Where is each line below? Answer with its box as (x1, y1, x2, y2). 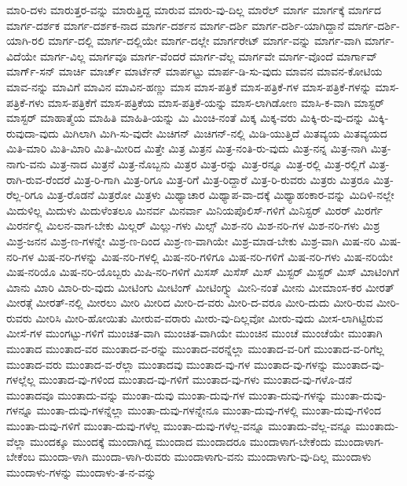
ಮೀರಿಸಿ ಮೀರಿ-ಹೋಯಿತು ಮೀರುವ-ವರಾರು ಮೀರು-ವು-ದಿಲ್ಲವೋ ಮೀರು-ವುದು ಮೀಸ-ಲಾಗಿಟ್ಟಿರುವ (35, 309, 383, 326)
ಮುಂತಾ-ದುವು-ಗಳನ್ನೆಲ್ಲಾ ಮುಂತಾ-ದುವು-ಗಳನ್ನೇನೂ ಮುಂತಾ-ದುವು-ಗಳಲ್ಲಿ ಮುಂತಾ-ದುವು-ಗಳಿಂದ (36, 402, 382, 418)
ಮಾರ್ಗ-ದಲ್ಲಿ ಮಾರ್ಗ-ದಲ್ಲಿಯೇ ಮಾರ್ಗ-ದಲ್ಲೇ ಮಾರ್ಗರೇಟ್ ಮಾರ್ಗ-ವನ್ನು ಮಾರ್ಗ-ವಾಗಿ (48, 32, 361, 49)
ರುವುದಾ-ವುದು (6, 124, 59, 141)
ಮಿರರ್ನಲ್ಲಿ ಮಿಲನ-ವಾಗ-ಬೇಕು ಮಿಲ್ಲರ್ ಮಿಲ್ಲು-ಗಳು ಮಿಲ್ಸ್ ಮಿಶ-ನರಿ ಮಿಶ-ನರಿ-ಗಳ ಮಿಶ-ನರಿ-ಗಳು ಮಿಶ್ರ (6, 217, 380, 234)
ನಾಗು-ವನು (6, 155, 46, 171)
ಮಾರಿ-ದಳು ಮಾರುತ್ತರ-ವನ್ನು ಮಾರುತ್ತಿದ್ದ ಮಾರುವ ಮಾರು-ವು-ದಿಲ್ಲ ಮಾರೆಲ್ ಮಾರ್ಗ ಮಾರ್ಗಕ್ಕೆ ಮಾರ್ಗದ (6, 2, 382, 17)
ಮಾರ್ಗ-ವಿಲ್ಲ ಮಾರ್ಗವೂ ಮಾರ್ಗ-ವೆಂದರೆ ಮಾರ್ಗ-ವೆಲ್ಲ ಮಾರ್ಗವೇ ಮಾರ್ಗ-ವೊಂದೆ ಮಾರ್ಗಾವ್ (39, 47, 378, 64)
